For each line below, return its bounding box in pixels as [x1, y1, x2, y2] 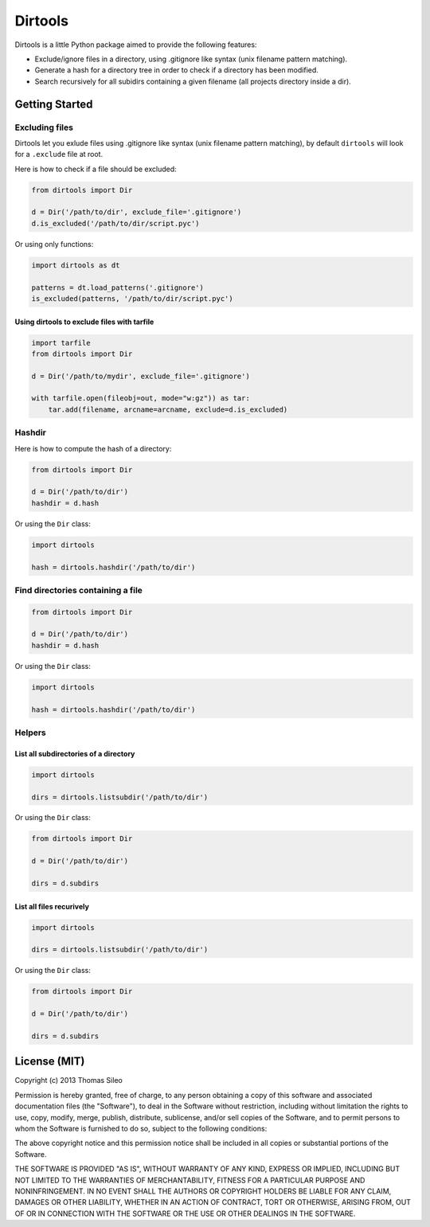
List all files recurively [14, 901, 89, 911]
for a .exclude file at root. [14, 150, 104, 159]
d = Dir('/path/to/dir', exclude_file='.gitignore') [31, 208, 242, 217]
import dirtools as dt [31, 260, 120, 270]
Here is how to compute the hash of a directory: [14, 444, 172, 453]
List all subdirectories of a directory [14, 748, 135, 758]
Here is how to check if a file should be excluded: [14, 164, 177, 174]
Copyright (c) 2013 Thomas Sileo [14, 1076, 123, 1085]
